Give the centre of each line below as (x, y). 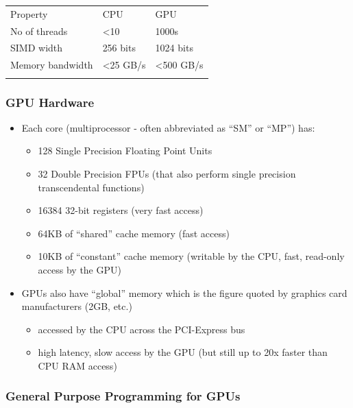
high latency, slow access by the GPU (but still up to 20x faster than (183, 352)
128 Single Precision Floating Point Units (125, 151)
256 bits (119, 48)
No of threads (39, 31)
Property (29, 13)
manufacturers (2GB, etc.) (77, 306)
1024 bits (174, 48)
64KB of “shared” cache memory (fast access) (134, 233)
